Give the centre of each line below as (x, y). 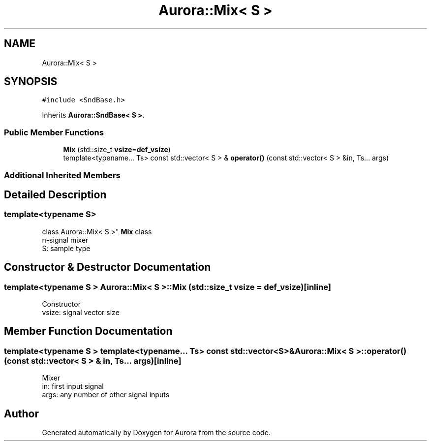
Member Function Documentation (88, 331)
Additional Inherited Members (62, 175)
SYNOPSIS (31, 82)
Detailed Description (55, 194)
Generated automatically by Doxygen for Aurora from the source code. (156, 433)
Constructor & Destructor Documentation (108, 267)
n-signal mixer (65, 240)
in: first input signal (73, 386)
